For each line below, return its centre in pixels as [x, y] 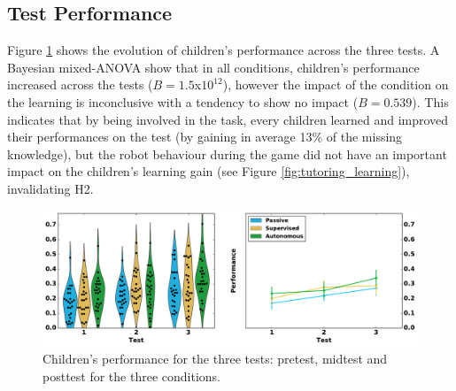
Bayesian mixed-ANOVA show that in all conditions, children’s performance [213, 67]
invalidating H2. [50, 188]
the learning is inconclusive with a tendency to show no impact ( [183, 101]
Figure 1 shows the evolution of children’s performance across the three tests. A [224, 50]
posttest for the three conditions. [131, 376]
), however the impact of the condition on [336, 84]
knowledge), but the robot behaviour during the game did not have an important [227, 153]
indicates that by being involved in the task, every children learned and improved [228, 119]
